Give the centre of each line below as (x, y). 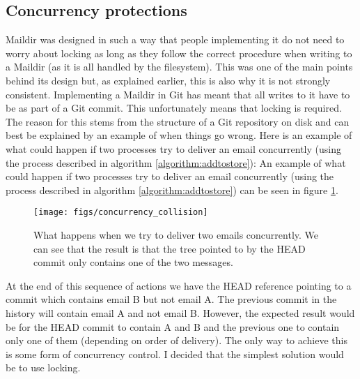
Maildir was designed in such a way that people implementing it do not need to (175, 39)
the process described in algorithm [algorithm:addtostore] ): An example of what (176, 162)
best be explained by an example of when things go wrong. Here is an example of (179, 135)
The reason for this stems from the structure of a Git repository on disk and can (178, 121)
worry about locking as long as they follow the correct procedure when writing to (179, 53)
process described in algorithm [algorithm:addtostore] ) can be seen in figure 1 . (172, 189)
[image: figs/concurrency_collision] (121, 213)
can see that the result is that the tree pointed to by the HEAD (170, 248)
